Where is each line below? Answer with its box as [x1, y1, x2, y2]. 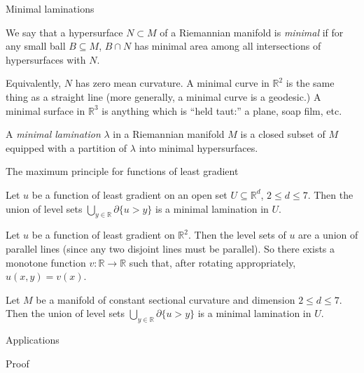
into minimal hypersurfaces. [139, 140, 258, 155]
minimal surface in [6, 103, 85, 118]
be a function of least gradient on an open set [31, 187, 227, 202]
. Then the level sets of [188, 227, 286, 242]
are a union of [298, 227, 358, 242]
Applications [6, 332, 59, 347]
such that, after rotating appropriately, [129, 255, 296, 269]
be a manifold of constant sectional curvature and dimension [36, 292, 295, 307]
